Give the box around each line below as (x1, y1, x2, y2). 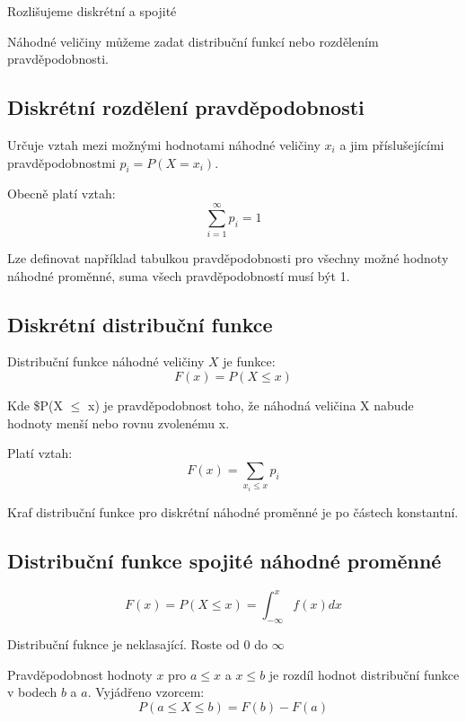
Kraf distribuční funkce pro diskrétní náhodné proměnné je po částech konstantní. (7, 502, 459, 521)
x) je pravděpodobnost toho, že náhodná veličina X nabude (88, 396, 414, 415)
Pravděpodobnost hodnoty (7, 665, 153, 683)
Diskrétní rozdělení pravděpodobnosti (7, 93, 365, 121)
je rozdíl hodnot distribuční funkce (268, 665, 460, 683)
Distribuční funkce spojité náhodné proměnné (7, 546, 442, 574)
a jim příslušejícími (339, 135, 444, 154)
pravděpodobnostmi (7, 153, 116, 172)
